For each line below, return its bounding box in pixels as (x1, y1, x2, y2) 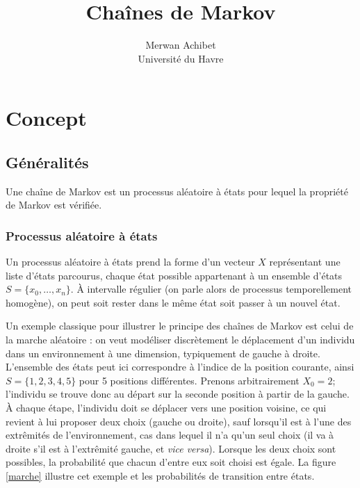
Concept (6, 104, 87, 132)
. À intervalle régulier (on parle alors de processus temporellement (70, 282, 352, 296)
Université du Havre (138, 51, 224, 65)
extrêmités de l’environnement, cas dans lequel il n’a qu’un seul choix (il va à (6, 428, 334, 442)
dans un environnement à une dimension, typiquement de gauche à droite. (6, 345, 320, 360)
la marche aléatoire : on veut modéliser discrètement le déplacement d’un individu (6, 332, 355, 347)
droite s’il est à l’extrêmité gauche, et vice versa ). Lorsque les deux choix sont (6, 441, 336, 455)
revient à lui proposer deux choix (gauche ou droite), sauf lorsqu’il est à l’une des (6, 414, 352, 428)
